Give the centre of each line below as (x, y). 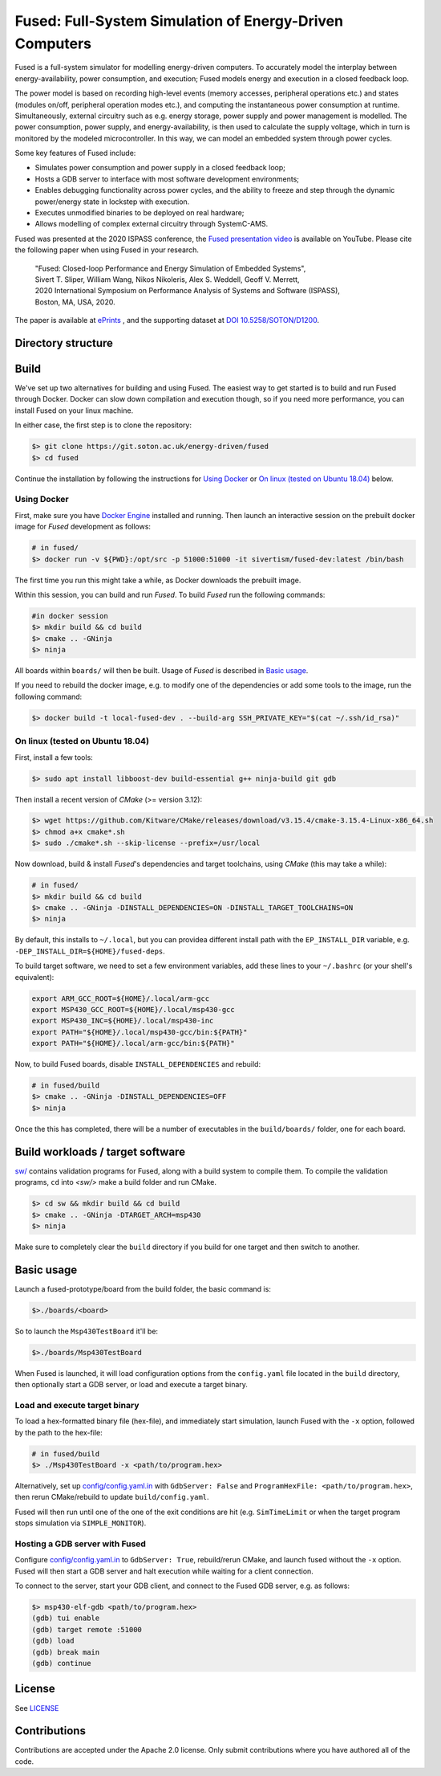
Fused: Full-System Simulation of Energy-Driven (179, 21)
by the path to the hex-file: (59, 1432)
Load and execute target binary (77, 1405)
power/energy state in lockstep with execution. (112, 202)
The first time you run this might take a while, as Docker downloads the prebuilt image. (158, 580)
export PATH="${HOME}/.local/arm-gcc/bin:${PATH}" (134, 1043)
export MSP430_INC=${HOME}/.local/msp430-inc (123, 1021)
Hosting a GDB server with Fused (80, 1544)
